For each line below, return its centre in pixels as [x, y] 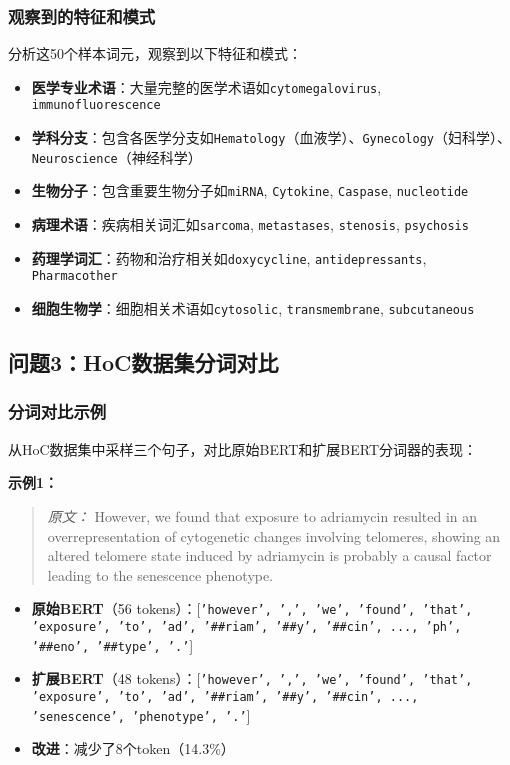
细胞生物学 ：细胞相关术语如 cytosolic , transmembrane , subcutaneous [253, 308]
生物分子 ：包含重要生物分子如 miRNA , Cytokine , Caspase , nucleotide [250, 190]
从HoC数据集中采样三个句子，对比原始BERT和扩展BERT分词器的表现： [242, 448]
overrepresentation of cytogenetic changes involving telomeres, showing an [274, 535]
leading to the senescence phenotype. [160, 574]
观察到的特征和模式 [82, 15]
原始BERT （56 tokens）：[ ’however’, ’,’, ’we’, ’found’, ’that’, [252, 608]
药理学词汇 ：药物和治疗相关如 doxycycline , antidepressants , [229, 257]
